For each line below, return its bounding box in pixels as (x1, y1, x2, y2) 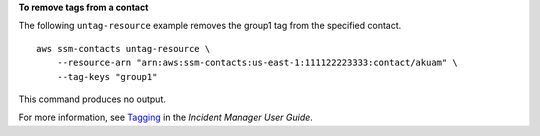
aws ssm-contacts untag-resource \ (36, 43, 211, 54)
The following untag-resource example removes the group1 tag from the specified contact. (18, 20, 402, 32)
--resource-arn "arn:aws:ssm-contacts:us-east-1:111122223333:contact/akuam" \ (56, 57, 459, 69)
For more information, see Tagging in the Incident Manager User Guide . (18, 111, 314, 124)
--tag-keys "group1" (56, 71, 158, 82)
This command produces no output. (18, 93, 167, 105)
